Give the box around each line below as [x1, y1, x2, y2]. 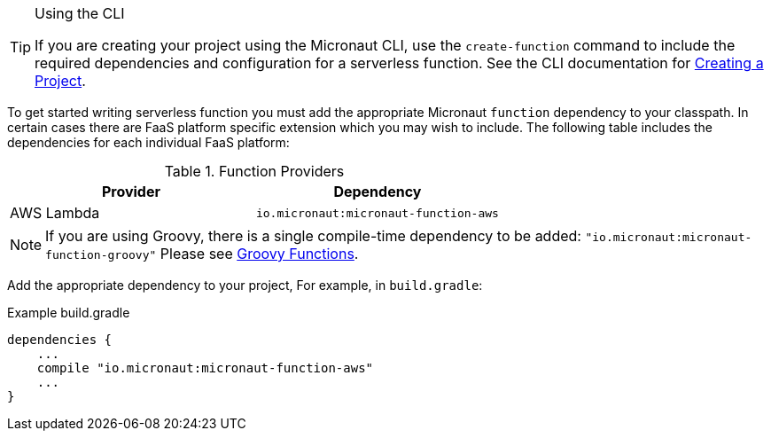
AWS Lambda [10, 204, 100, 222]
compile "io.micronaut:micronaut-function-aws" [36, 361, 374, 375]
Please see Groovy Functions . [160, 245, 359, 262]
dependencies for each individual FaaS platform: [7, 135, 290, 150]
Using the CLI [35, 4, 125, 22]
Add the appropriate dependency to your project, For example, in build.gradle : [7, 278, 483, 293]
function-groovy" [45, 248, 157, 262]
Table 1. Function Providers [164, 162, 345, 180]
